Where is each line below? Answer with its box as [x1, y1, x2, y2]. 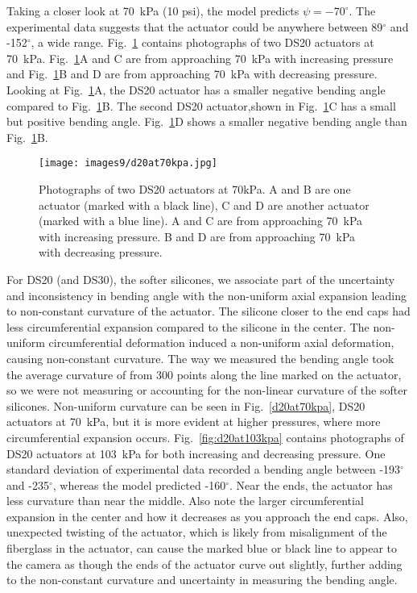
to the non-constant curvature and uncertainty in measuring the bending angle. [6, 571, 398, 588]
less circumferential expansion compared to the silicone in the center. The [6, 318, 370, 335]
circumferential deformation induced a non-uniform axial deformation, [48, 334, 394, 351]
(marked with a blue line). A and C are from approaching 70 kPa [39, 212, 363, 229]
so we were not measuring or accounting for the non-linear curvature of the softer [6, 382, 407, 399]
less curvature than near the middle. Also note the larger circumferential [6, 492, 364, 509]
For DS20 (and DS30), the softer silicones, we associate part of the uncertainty [6, 270, 395, 287]
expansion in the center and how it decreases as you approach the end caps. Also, [6, 507, 408, 524]
